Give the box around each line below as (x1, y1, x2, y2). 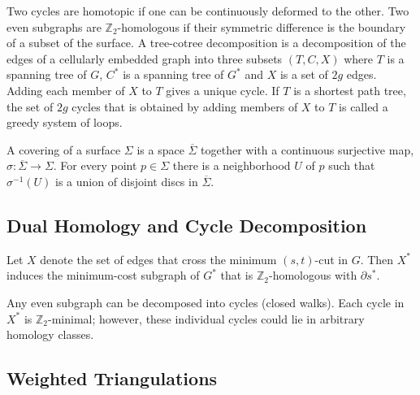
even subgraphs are (6, 18, 102, 35)
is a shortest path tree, (293, 81, 406, 98)
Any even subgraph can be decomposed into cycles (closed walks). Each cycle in (6, 293, 405, 310)
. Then (360, 250, 394, 267)
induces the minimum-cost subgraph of (6, 267, 200, 284)
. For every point (53, 157, 137, 174)
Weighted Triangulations (6, 366, 218, 391)
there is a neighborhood (172, 157, 291, 174)
